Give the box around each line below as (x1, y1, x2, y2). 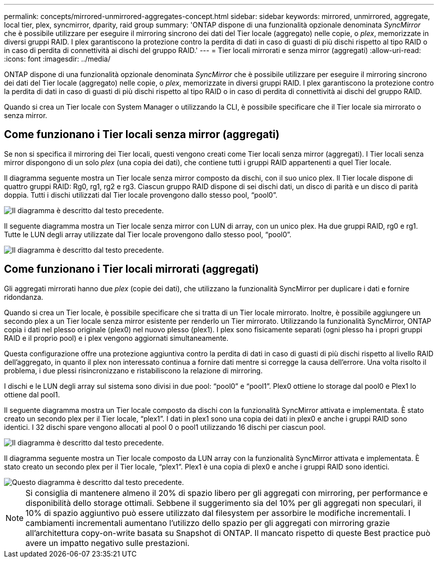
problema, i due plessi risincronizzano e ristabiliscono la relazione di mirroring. (4, 366, 263, 375)
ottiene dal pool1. (4, 390, 60, 399)
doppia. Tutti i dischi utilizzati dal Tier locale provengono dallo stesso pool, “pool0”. (4, 190, 277, 199)
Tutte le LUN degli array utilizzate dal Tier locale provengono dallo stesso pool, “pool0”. (4, 230, 291, 239)
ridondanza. (4, 292, 43, 301)
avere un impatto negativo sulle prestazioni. (25, 537, 189, 548)
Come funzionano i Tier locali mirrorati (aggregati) (4, 263, 259, 276)
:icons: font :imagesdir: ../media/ (4, 55, 110, 63)
